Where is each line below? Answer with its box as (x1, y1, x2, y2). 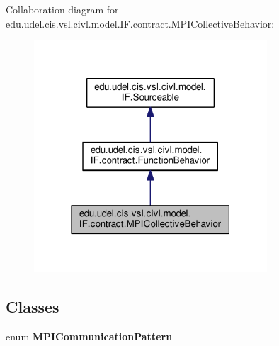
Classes (6, 295, 59, 317)
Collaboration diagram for (6, 2, 119, 16)
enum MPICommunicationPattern (6, 328, 173, 343)
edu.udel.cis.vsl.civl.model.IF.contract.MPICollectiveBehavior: (6, 16, 275, 30)
